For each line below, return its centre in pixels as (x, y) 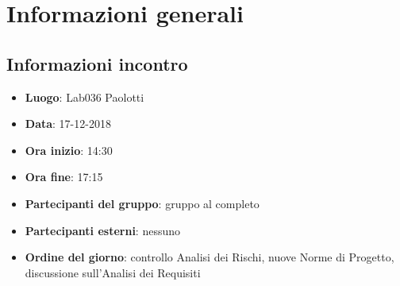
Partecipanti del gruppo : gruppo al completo (142, 203)
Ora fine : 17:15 (64, 177)
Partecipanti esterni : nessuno (103, 230)
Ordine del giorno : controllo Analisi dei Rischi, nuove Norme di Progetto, (210, 257)
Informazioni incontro (97, 63)
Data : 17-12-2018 (68, 124)
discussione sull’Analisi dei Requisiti (113, 272)
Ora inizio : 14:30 (69, 150)
